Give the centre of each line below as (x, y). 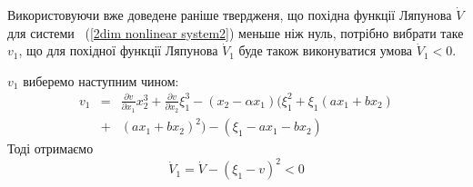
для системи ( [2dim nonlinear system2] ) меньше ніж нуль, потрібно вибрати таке (236, 32)
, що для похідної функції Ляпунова (118, 50)
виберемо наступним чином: (101, 80)
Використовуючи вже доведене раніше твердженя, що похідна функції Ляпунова (230, 15)
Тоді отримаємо (50, 148)
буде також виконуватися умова (326, 50)
